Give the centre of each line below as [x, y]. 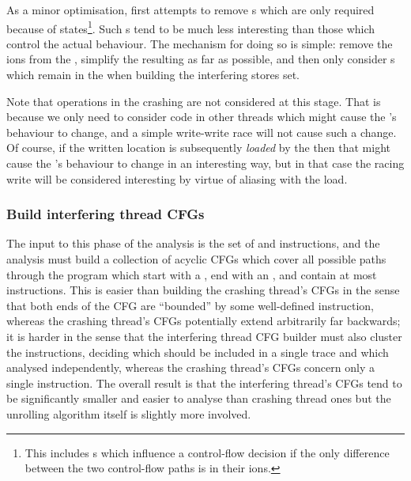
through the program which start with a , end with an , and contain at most [192, 274]
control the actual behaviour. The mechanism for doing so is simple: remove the [200, 43]
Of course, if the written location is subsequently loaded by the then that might [199, 148]
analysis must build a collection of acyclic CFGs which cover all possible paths [196, 259]
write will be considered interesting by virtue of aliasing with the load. [177, 178]
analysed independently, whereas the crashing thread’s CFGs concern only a [190, 367]
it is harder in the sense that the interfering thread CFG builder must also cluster [204, 336]
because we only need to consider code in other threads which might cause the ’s [202, 117]
